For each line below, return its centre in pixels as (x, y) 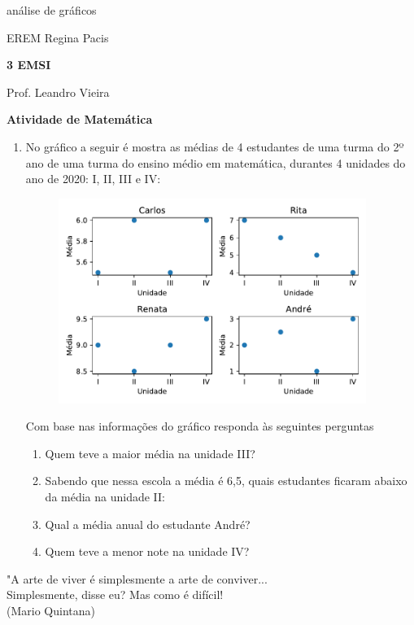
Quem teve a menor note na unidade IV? (147, 551)
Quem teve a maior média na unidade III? (150, 453)
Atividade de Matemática (80, 119)
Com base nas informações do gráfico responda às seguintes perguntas (200, 426)
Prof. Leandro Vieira (58, 92)
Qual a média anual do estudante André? (148, 524)
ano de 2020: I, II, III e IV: (93, 179)
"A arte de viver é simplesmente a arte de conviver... (137, 578)
